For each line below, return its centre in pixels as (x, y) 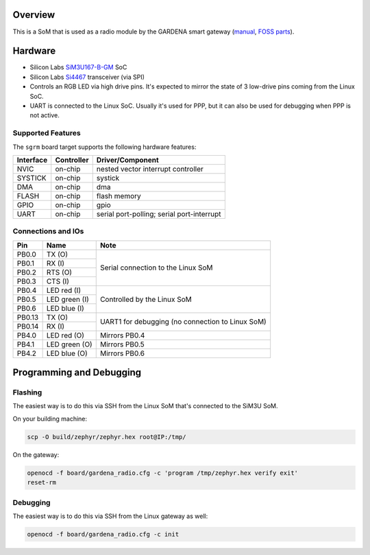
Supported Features (47, 133)
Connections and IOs (48, 231)
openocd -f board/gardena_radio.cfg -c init (103, 534)
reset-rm (42, 483)
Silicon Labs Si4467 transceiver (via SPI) (87, 77)
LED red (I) (64, 290)
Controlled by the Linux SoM (146, 299)
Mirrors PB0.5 (122, 344)
